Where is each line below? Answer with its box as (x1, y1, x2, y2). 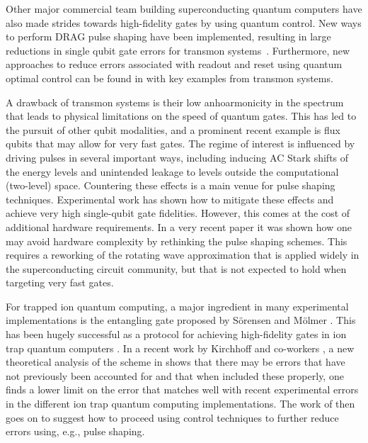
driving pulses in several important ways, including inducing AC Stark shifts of (6, 150, 349, 164)
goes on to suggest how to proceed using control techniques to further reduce (6, 410, 339, 425)
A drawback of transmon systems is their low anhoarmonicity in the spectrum (6, 94, 344, 109)
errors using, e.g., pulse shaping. (6, 424, 145, 439)
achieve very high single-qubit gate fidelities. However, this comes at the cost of (6, 206, 350, 220)
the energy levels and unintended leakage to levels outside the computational (6, 164, 339, 179)
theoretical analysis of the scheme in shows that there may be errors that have (6, 354, 345, 369)
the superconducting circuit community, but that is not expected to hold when (6, 261, 347, 276)
